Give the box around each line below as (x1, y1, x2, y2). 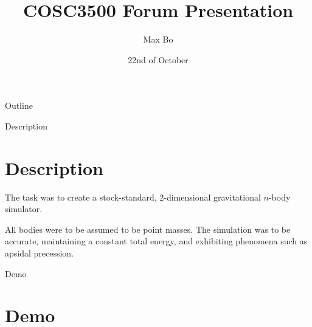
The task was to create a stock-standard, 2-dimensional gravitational (5, 190, 261, 203)
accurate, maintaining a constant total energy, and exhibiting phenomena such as (5, 235, 308, 247)
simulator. (5, 202, 43, 215)
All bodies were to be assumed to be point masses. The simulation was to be (5, 222, 291, 235)
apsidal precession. (5, 247, 74, 259)
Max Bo (143, 33, 173, 46)
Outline (5, 99, 33, 112)
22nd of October (128, 53, 189, 66)
